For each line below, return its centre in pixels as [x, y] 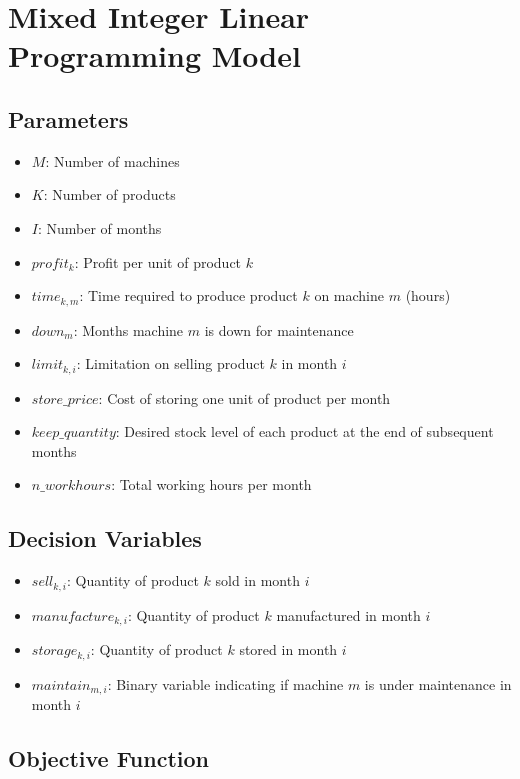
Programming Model [154, 55]
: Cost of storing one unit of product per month [244, 397]
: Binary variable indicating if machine [225, 683]
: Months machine [128, 329]
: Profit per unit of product [158, 261]
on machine [349, 295]
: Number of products [109, 194]
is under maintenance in [438, 683]
